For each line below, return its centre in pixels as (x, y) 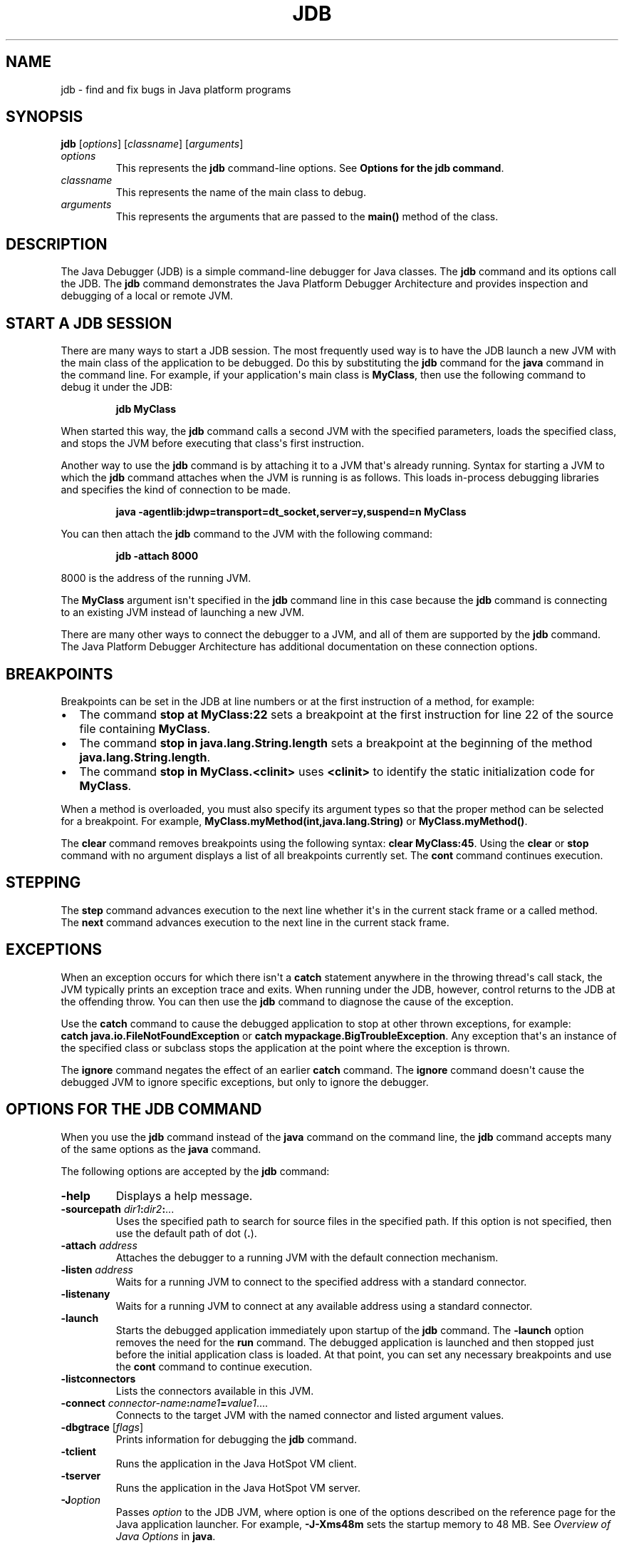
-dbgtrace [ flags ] (102, 1427)
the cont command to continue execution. (214, 1366)
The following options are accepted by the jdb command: (195, 1171)
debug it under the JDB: (117, 387)
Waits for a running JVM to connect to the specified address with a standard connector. (321, 1281)
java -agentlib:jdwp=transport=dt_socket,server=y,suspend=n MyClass (291, 512)
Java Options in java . (166, 1536)
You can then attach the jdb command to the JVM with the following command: (246, 534)
